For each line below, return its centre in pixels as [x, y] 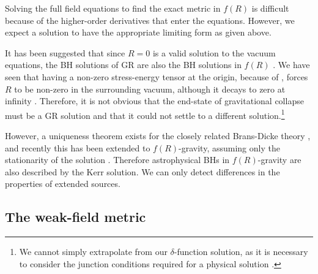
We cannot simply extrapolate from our [93, 252]
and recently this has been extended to [78, 147]
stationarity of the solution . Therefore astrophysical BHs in [117, 160]
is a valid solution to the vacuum [214, 52]
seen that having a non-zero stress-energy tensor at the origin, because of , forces [157, 76]
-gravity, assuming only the [229, 147]
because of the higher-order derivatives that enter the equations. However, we [150, 20]
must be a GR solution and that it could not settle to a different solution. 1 [145, 114]
